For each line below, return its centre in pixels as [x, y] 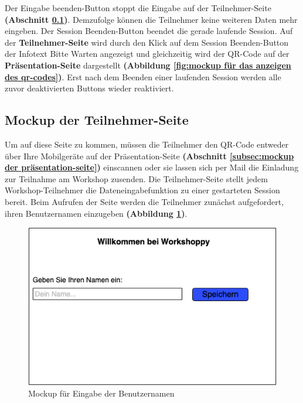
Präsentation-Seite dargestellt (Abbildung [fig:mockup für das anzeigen [148, 65]
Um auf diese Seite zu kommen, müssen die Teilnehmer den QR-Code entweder [147, 144]
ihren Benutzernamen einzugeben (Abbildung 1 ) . [96, 213]
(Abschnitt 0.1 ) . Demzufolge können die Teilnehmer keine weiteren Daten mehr [151, 19]
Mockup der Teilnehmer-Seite [97, 120]
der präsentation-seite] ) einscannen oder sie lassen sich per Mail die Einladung [152, 167]
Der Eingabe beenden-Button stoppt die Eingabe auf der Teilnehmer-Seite [138, 8]
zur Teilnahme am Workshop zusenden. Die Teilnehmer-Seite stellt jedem [136, 178]
